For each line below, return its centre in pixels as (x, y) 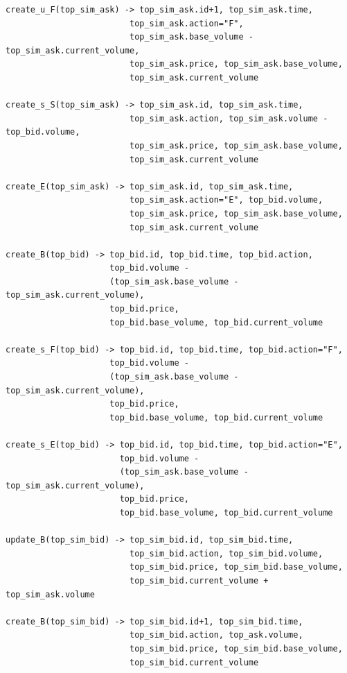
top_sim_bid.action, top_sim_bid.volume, (226, 553)
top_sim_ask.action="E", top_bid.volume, (226, 200)
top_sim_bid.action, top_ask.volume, (216, 635)
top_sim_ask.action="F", (186, 23)
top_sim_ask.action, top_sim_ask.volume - (229, 118)
